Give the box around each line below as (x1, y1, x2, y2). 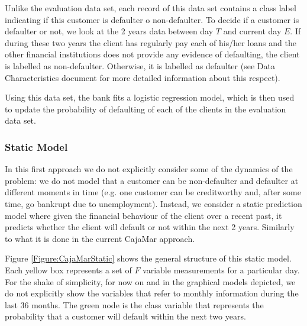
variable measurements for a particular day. (143, 263, 300, 276)
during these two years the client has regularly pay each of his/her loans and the (5, 36, 296, 49)
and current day (223, 25, 282, 37)
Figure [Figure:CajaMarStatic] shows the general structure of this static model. (5, 252, 292, 264)
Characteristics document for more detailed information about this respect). (5, 71, 280, 83)
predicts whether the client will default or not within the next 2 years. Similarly (5, 221, 295, 233)
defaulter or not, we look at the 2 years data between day (5, 25, 214, 37)
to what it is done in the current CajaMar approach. (5, 232, 195, 244)
